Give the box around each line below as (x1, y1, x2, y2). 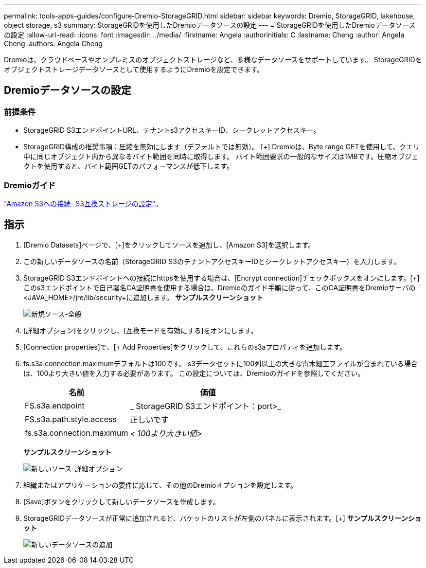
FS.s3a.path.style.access (25, 414, 117, 424)
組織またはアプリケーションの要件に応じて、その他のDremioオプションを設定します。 (23, 480, 297, 489)
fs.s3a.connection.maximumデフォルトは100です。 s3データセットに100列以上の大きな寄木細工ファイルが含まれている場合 (23, 359, 418, 368)
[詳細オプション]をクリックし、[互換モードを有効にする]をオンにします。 (23, 326, 258, 335)
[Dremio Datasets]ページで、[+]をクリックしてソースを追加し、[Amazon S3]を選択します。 (23, 240, 315, 249)
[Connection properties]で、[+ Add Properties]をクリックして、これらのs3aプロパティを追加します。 (23, 342, 347, 351)
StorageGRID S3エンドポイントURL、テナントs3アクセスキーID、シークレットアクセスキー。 (23, 126, 320, 135)
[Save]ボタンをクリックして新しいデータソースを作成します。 (23, 497, 220, 506)
